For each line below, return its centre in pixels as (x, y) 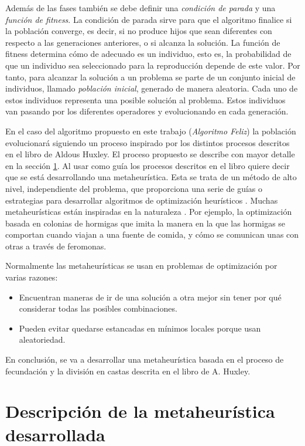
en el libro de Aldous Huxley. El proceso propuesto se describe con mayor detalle (150, 154)
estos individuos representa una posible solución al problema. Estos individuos (145, 99)
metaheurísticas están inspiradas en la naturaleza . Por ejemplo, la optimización (149, 212)
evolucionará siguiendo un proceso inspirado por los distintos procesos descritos (148, 142)
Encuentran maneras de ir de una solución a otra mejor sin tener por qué (150, 297)
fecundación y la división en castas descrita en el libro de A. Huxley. (128, 371)
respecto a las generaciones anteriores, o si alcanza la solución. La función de (143, 42)
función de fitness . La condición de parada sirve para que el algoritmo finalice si (149, 19)
